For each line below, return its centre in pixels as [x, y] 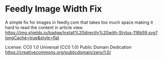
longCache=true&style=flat [32, 38]
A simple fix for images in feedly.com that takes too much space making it [79, 22]
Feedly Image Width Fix [54, 9]
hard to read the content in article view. [44, 27]
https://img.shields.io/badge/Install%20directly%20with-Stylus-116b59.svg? [81, 32]
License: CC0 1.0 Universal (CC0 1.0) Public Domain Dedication [68, 47]
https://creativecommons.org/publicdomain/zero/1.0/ [58, 52]
